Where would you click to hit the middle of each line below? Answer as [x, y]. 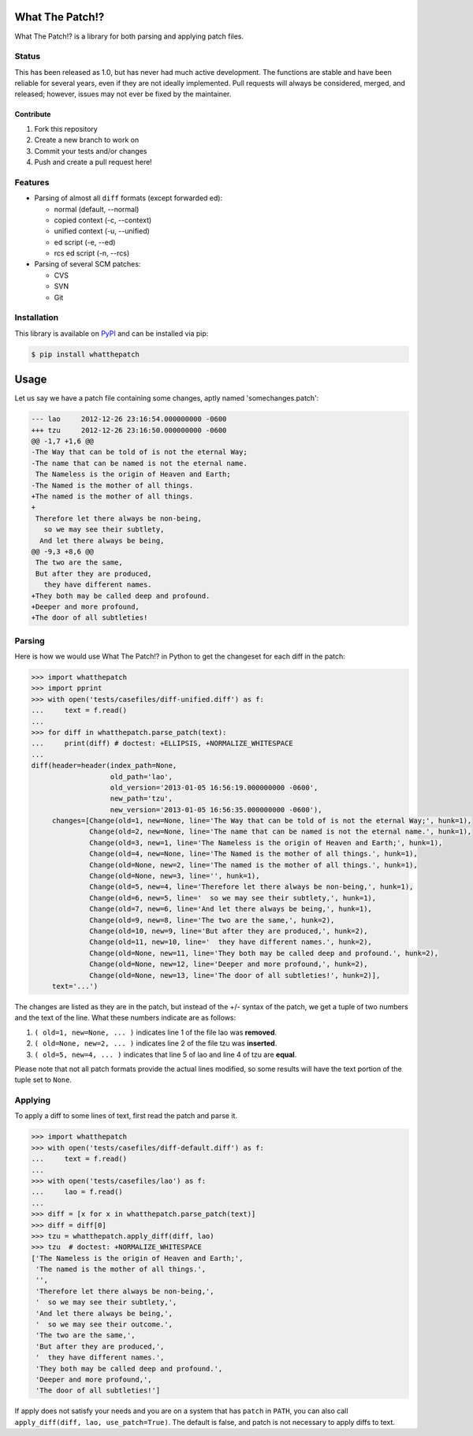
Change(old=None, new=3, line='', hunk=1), [175, 876]
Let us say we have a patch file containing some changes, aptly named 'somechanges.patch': [167, 398]
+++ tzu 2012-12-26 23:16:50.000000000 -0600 [129, 430]
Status [28, 57]
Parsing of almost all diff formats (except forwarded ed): [128, 198]
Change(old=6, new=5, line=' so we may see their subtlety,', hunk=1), [233, 898]
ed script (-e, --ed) [85, 242]
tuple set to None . [43, 1080]
